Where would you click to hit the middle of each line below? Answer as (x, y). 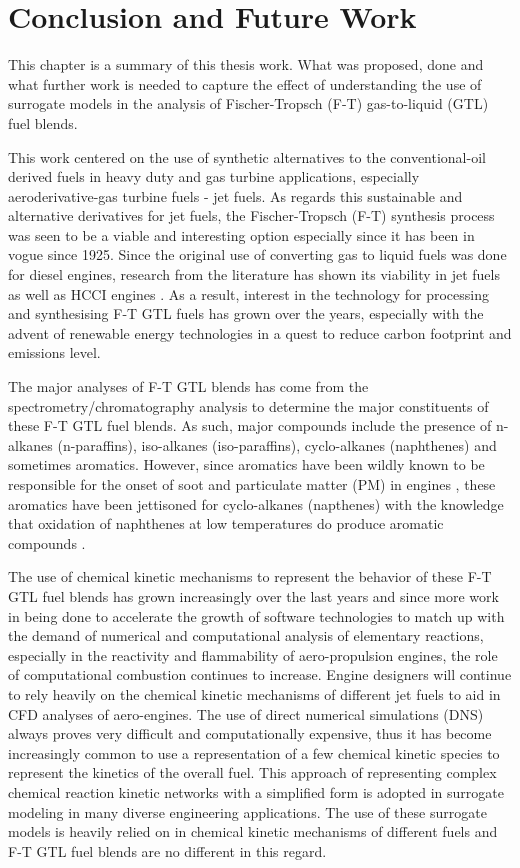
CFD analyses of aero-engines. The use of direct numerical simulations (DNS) (246, 713)
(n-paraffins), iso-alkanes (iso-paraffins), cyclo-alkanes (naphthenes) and (277, 444)
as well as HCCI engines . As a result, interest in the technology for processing (248, 293)
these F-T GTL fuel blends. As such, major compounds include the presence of (250, 425)
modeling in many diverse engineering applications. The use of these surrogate (247, 811)
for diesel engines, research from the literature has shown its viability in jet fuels (254, 274)
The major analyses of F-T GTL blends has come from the (188, 386)
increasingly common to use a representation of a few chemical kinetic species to (254, 752)
